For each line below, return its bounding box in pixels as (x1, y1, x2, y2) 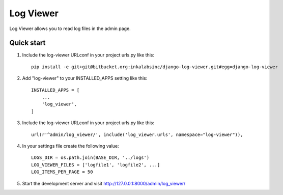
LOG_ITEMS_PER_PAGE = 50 (31, 169, 93, 175)
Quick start (9, 39, 46, 47)
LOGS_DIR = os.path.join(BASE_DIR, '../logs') (31, 155, 150, 160)
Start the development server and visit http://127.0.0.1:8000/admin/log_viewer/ (22, 180, 186, 186)
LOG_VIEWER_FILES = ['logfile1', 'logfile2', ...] (31, 162, 160, 168)
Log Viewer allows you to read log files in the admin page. (9, 25, 131, 32)
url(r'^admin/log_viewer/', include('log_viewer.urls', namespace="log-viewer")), (31, 131, 243, 137)
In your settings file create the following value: (22, 143, 119, 149)
